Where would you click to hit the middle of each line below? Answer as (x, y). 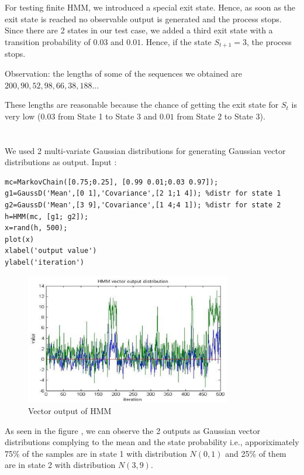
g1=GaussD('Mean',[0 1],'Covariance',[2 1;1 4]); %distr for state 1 (143, 194)
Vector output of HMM (70, 411)
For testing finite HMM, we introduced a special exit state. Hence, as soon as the (150, 7)
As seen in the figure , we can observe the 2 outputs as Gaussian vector (133, 430)
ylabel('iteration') (45, 262)
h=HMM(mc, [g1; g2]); (47, 216)
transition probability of (48, 41)
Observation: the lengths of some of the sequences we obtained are (124, 74)
